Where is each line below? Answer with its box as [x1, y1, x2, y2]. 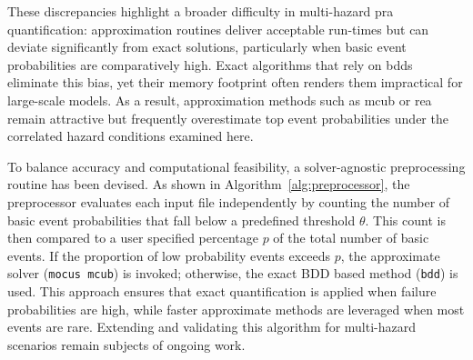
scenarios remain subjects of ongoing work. [7, 335, 246, 354]
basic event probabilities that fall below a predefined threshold [7, 210, 356, 229]
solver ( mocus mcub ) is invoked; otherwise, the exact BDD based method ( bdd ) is [7, 264, 458, 283]
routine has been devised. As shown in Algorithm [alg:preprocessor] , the [7, 175, 410, 194]
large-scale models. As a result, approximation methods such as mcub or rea [7, 90, 432, 109]
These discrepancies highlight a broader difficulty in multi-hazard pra [7, 2, 394, 20]
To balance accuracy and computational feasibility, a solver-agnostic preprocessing [7, 156, 466, 175]
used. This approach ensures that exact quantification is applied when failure [7, 281, 437, 300]
